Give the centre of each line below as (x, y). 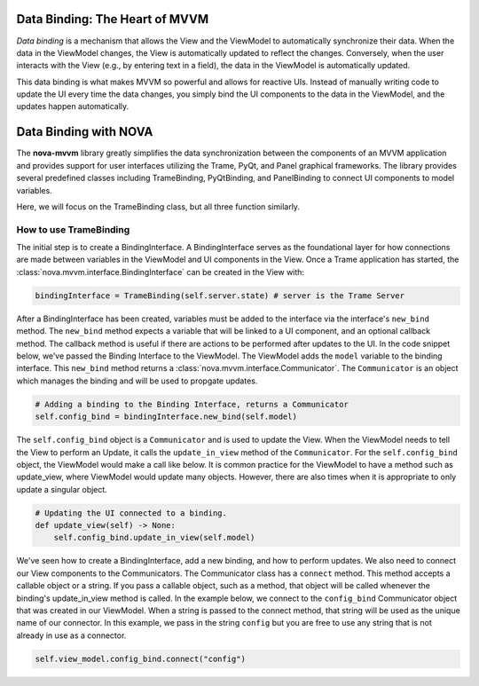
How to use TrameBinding (73, 229)
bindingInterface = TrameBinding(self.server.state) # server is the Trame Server (220, 296)
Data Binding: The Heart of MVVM (113, 19)
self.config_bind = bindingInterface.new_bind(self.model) (166, 417)
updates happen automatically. (73, 106)
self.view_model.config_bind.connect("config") (140, 658)
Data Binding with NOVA (85, 132)
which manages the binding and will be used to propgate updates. (137, 381)
